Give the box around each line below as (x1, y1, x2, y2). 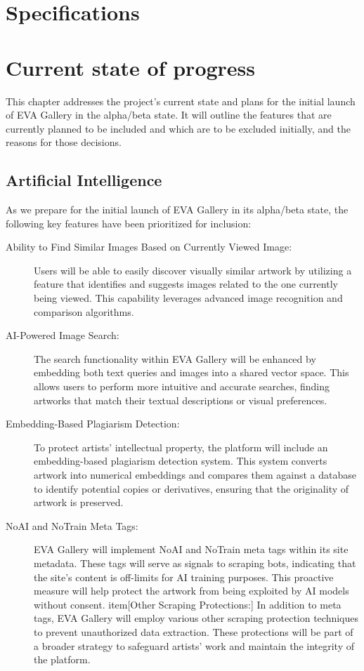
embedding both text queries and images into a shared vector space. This (34, 365, 349, 380)
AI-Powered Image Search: (6, 328, 119, 343)
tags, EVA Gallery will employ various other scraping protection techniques (34, 611, 359, 625)
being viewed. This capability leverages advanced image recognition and (34, 291, 343, 305)
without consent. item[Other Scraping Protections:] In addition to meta (34, 597, 342, 611)
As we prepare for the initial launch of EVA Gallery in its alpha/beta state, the (6, 202, 349, 217)
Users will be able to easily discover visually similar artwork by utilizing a (34, 263, 352, 277)
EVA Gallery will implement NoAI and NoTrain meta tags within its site (34, 542, 349, 557)
